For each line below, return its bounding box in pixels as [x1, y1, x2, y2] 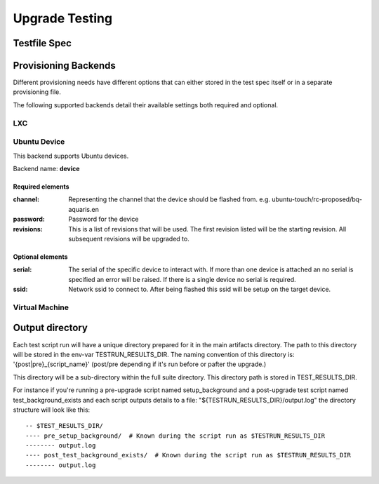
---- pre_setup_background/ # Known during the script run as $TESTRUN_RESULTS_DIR [25, 431, 326, 440]
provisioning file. [13, 88, 61, 96]
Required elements [13, 182, 69, 191]
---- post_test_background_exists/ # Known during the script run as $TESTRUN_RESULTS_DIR [25, 451, 351, 459]
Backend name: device [13, 164, 80, 173]
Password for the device [68, 215, 139, 224]
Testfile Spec [13, 37, 72, 49]
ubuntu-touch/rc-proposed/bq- [271, 195, 363, 203]
